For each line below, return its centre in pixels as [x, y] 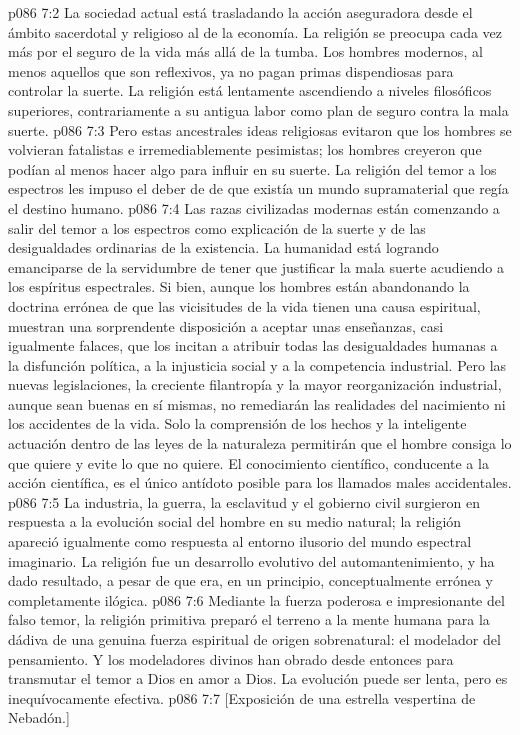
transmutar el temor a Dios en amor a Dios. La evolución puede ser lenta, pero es [258, 678]
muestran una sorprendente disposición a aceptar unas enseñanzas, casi [226, 325]
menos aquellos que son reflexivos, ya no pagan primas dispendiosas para [231, 70]
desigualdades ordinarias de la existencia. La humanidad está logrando [223, 247]
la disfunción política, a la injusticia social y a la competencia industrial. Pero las [257, 364]
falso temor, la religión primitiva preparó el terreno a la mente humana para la [249, 619]
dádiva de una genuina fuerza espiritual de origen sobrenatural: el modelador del [254, 639]
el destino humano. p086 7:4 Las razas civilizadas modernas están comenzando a [254, 207]
